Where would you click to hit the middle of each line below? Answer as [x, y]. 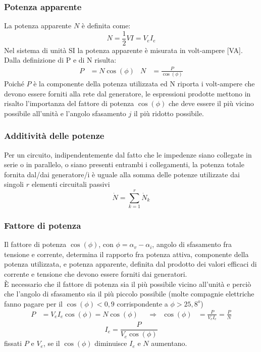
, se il [51, 343]
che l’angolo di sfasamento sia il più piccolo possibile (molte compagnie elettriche [129, 294]
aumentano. [169, 343]
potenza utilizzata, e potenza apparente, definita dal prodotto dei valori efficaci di [130, 264]
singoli [14, 184]
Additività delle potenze [54, 136]
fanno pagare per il [33, 303]
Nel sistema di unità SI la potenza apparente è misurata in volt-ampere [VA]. [123, 50]
